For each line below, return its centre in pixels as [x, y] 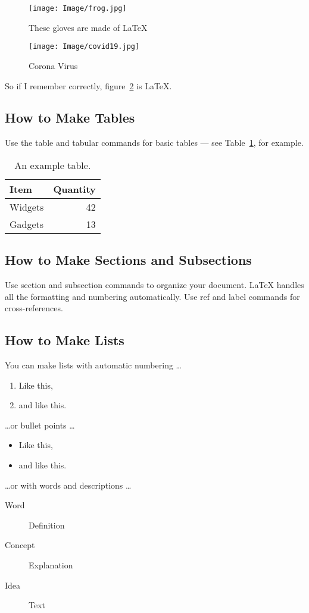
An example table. [53, 165]
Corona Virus [53, 65]
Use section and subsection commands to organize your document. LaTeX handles [154, 285]
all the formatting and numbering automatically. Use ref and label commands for [152, 296]
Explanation [51, 565]
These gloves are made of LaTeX [88, 27]
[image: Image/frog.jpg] [78, 8]
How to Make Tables [70, 118]
